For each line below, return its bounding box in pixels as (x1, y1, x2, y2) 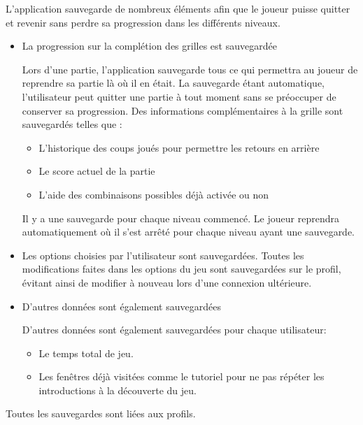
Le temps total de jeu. (38, 345, 134, 360)
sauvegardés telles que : (22, 117, 122, 131)
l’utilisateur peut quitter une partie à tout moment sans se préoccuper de (22, 89, 336, 103)
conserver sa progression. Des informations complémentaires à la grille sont (22, 103, 343, 117)
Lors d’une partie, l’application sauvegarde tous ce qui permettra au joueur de (22, 62, 358, 76)
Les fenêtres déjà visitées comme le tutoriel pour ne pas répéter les (38, 369, 325, 384)
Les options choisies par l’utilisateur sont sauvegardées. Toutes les (22, 247, 304, 262)
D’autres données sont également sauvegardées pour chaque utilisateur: (22, 322, 327, 337)
